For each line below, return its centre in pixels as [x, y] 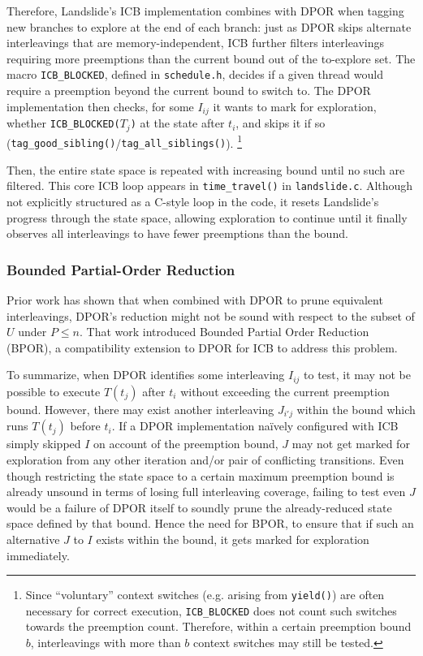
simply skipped [44, 444]
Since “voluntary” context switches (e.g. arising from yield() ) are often [205, 595]
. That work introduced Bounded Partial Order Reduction [224, 332]
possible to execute [54, 391]
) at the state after [177, 123]
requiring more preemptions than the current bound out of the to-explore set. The [211, 58]
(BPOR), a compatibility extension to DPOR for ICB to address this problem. [202, 347]
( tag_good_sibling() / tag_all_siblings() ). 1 [125, 141]
